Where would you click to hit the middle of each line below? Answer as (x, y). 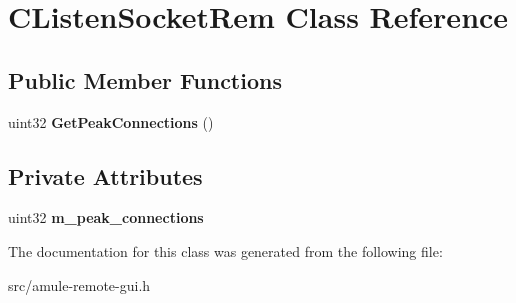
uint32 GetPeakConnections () (111, 121)
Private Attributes (105, 175)
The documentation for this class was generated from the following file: (225, 250)
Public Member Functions (145, 79)
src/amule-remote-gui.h (79, 284)
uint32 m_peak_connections (106, 217)
